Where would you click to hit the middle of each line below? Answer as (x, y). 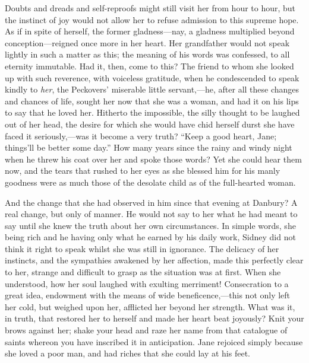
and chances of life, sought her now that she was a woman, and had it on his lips (152, 101)
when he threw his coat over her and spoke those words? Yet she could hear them (153, 159)
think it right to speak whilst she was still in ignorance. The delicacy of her (142, 248)
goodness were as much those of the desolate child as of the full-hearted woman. (150, 182)
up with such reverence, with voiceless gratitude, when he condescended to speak (152, 77)
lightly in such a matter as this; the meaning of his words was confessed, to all (147, 54)
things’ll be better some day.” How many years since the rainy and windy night (149, 147)
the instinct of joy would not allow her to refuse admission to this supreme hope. (152, 19)
